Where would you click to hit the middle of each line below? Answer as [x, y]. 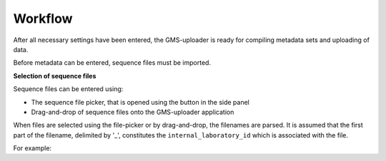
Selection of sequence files [55, 76]
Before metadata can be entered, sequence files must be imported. [112, 63]
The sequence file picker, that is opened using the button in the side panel [140, 102]
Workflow [43, 19]
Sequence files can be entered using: [68, 89]
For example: [33, 148]
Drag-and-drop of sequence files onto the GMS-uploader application [133, 112]
